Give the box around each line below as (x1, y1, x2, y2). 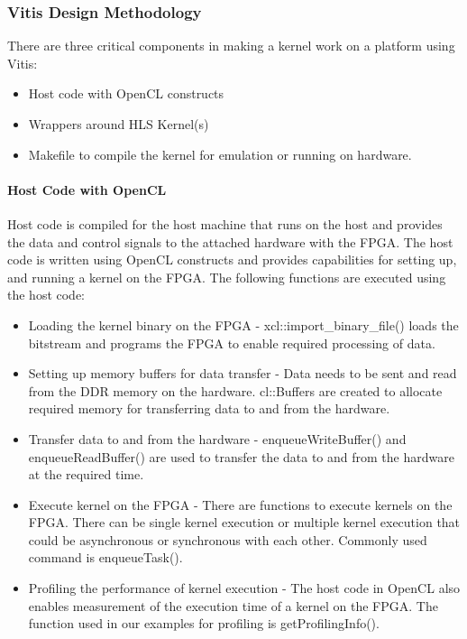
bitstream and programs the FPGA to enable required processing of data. (28, 333, 435, 352)
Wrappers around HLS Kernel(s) (28, 115, 209, 133)
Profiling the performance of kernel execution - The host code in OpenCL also (28, 579, 461, 597)
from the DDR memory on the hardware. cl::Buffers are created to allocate (28, 381, 443, 400)
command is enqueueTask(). (28, 548, 183, 567)
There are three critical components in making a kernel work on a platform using (7, 36, 455, 55)
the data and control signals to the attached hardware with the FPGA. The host (7, 232, 453, 251)
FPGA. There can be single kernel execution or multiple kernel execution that (28, 513, 461, 532)
